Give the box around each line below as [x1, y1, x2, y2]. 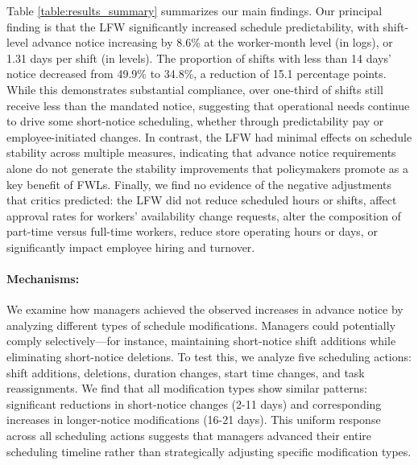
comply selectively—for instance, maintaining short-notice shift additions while [6, 332, 396, 349]
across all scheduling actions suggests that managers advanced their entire [6, 427, 372, 444]
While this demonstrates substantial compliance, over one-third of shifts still [6, 80, 383, 97]
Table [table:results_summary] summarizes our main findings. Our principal [6, 2, 383, 19]
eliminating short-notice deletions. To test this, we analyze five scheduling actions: [6, 348, 412, 365]
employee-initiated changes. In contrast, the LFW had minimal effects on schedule [6, 128, 412, 145]
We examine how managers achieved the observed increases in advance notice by [6, 301, 404, 318]
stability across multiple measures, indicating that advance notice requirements [6, 144, 396, 161]
